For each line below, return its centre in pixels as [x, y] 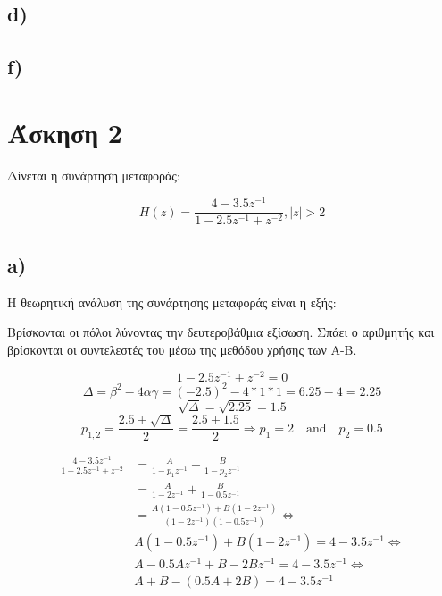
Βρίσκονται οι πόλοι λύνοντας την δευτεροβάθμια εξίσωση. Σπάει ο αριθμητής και [221, 332]
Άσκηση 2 [65, 132]
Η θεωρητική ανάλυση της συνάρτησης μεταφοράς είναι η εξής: [172, 302]
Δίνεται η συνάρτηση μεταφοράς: [94, 175]
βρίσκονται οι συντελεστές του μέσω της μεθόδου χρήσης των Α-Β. [182, 349]
